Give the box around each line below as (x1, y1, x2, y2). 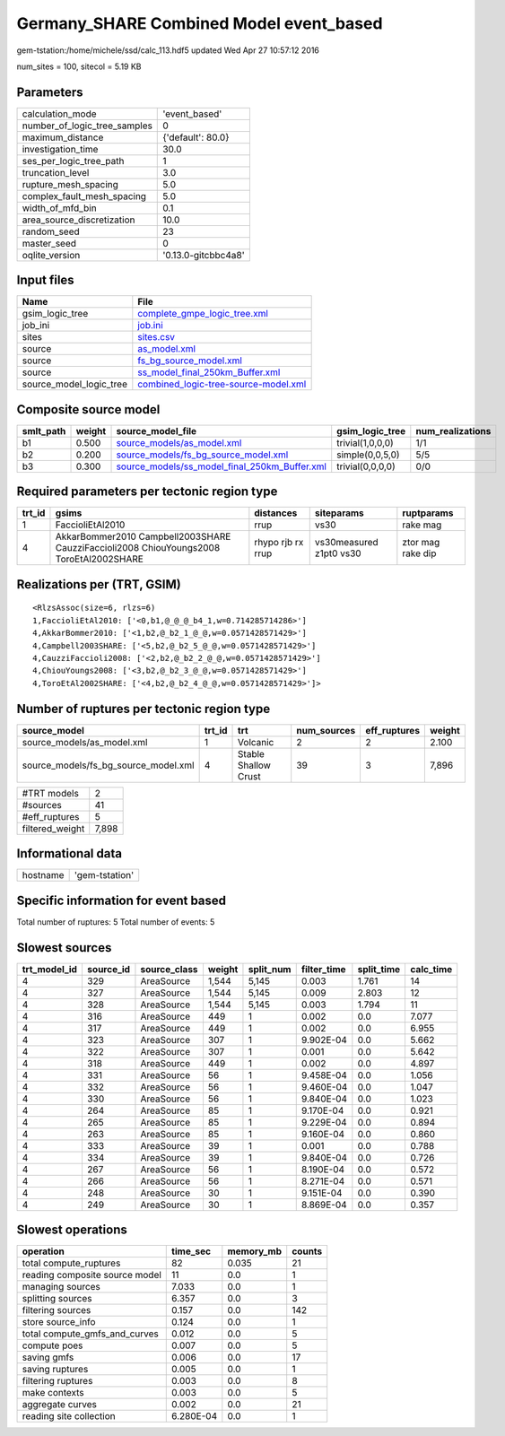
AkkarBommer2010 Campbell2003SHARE (55, 530, 231, 543)
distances (254, 507, 298, 519)
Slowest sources (16, 940, 112, 955)
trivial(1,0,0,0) (336, 436, 394, 448)
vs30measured (314, 536, 379, 549)
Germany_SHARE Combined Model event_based (16, 13, 383, 33)
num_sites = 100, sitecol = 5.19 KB (16, 61, 143, 72)
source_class (140, 962, 198, 975)
